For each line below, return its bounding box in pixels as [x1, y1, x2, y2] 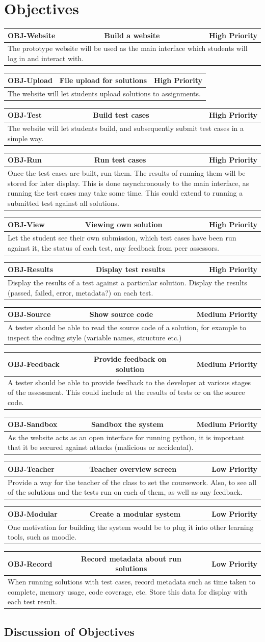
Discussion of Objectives [4, 623, 135, 639]
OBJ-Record [8, 558, 52, 569]
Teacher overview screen [89, 463, 177, 474]
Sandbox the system [91, 418, 164, 429]
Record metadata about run [81, 553, 181, 564]
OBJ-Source [8, 309, 51, 319]
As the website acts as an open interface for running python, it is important [8, 432, 245, 442]
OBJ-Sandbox [8, 418, 58, 429]
